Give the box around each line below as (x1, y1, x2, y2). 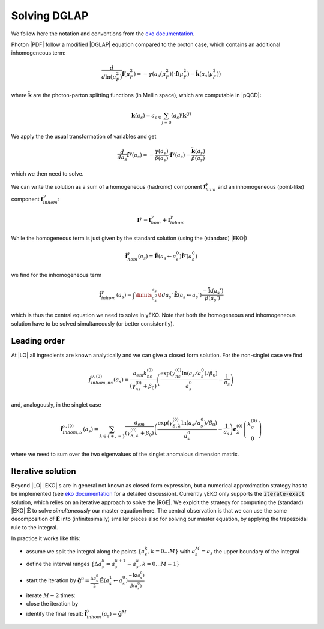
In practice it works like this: (11, 535, 80, 542)
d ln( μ (101, 73, 116, 80)
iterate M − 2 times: (26, 591, 76, 599)
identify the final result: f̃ (26, 610, 87, 618)
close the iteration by (26, 600, 79, 607)
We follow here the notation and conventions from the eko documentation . (11, 30, 195, 37)
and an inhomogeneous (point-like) (217, 183, 305, 190)
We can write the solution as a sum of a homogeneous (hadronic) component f (11, 183, 206, 190)
